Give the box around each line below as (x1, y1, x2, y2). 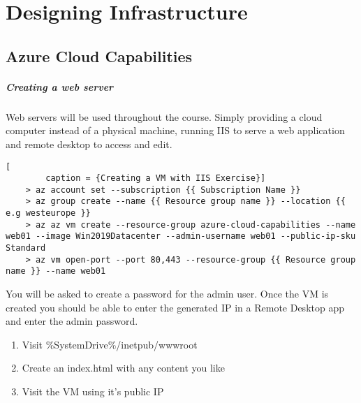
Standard (6, 243, 46, 254)
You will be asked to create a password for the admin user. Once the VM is (6, 286, 329, 301)
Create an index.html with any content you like (22, 360, 225, 375)
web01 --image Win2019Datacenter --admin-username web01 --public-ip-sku (6, 231, 356, 242)
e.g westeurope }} (6, 208, 91, 219)
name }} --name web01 (6, 266, 106, 277)
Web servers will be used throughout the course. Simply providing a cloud (6, 109, 323, 124)
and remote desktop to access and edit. (6, 136, 172, 151)
